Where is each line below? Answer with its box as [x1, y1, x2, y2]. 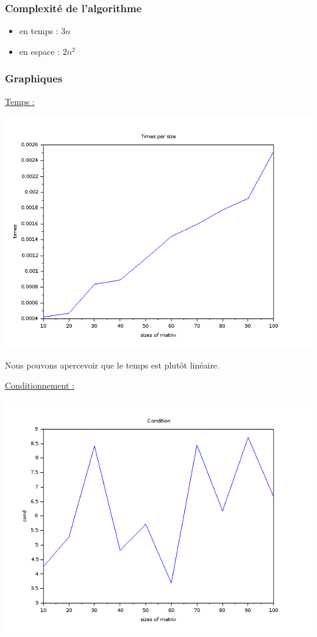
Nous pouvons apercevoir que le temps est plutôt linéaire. [5, 358, 219, 371]
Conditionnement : [5, 379, 74, 392]
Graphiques [5, 71, 63, 86]
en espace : [19, 45, 60, 57]
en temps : [19, 24, 59, 37]
